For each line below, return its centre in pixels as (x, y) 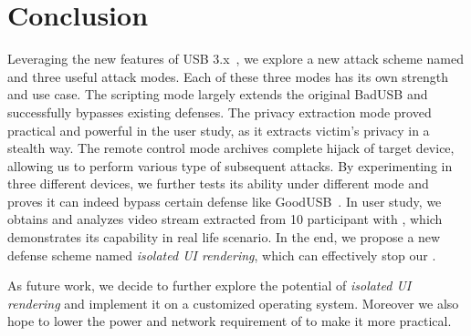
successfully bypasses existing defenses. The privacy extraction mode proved (220, 112)
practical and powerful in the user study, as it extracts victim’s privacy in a (219, 130)
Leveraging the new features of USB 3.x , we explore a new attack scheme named (235, 59)
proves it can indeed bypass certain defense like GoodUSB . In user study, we (225, 201)
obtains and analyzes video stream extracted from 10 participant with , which (225, 219)
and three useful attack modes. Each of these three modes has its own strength (228, 76)
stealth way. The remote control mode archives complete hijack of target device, (231, 148)
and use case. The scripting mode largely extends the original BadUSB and (218, 94)
